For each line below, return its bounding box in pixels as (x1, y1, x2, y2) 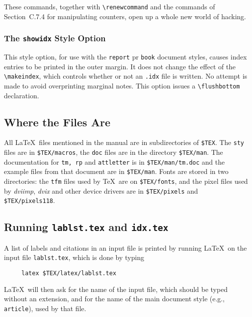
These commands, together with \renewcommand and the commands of (4, 1, 215, 11)
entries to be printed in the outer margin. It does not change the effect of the (4, 61, 236, 71)
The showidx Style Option (4, 32, 106, 44)
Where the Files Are (4, 114, 110, 129)
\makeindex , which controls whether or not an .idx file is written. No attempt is (4, 71, 248, 81)
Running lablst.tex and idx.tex (4, 219, 169, 234)
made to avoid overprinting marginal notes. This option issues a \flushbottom (4, 80, 240, 90)
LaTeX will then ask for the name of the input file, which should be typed (4, 284, 228, 294)
